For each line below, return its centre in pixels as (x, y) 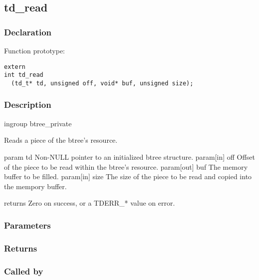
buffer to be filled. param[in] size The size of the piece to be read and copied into (128, 176)
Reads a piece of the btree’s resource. (61, 140)
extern (15, 67)
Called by (24, 271)
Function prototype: (34, 50)
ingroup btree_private (38, 123)
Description (28, 105)
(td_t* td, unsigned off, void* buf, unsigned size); (102, 83)
